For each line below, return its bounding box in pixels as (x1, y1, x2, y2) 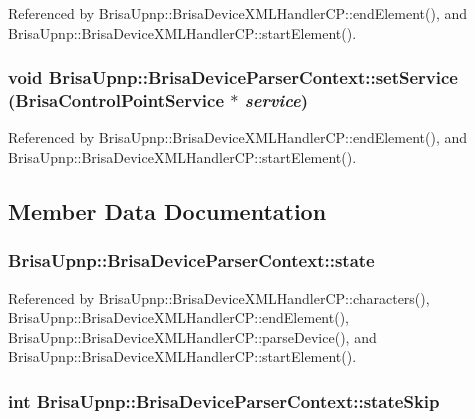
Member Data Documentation (8, 195, 327, 226)
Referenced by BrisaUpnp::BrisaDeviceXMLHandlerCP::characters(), (8, 287, 430, 308)
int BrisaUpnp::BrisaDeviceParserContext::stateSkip (8, 388, 440, 413)
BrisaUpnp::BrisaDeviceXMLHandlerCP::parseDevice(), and (8, 326, 377, 347)
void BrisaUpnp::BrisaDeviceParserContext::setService (8, 65, 458, 90)
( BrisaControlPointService (8, 88, 225, 113)
